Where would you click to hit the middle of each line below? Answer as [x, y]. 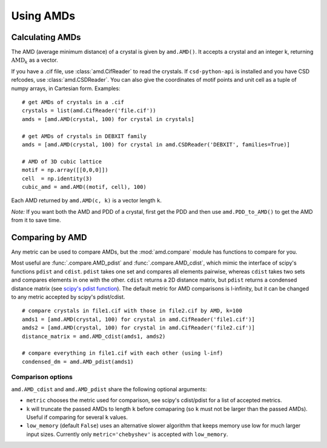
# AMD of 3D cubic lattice [62, 161]
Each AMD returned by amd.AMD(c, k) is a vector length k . [86, 200]
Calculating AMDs [46, 37]
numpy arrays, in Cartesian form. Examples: [66, 88]
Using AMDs [43, 16]
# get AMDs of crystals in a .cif [73, 102]
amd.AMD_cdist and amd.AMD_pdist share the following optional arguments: [109, 389]
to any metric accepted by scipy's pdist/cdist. [68, 297]
